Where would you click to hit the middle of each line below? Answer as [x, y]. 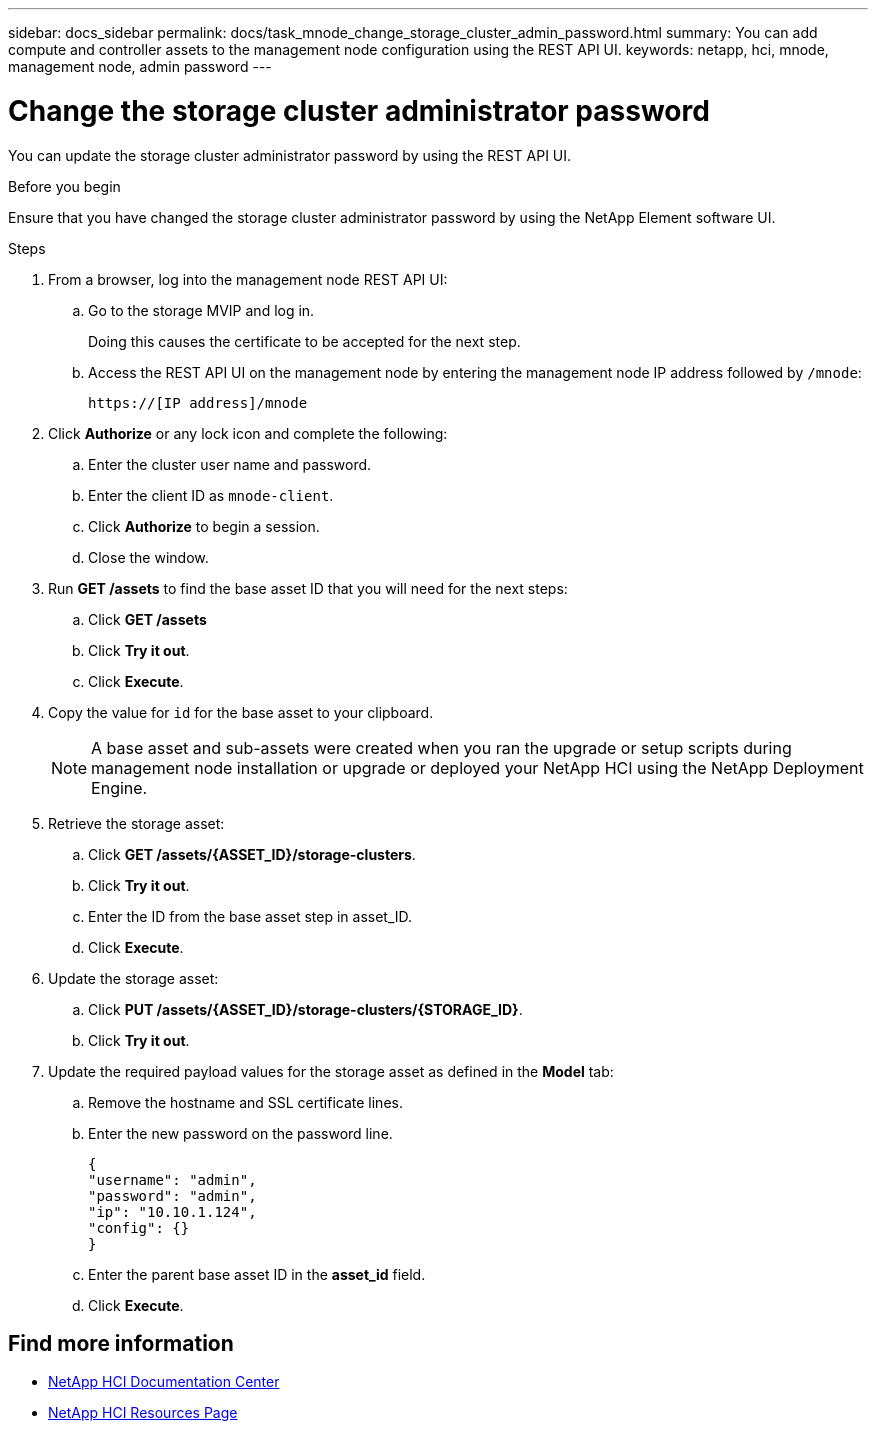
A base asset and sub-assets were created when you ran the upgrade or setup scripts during [441, 747]
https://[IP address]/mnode [198, 402]
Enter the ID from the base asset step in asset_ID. [250, 916]
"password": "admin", [172, 1195]
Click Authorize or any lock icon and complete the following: [248, 433]
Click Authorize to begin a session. [204, 526]
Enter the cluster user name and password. [230, 464]
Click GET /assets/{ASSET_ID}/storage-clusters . [252, 854]
